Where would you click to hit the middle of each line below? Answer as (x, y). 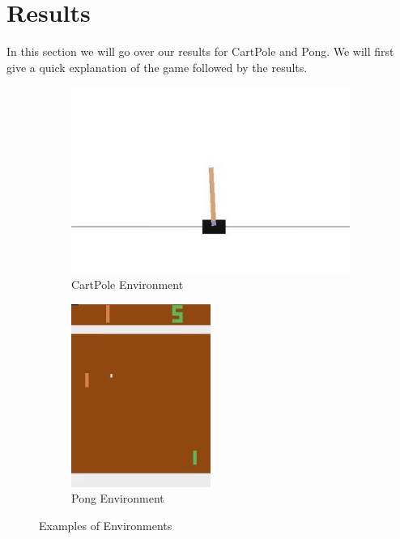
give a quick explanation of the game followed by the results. (157, 67)
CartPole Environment (128, 284)
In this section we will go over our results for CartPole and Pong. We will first (200, 51)
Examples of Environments (106, 526)
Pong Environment (118, 498)
